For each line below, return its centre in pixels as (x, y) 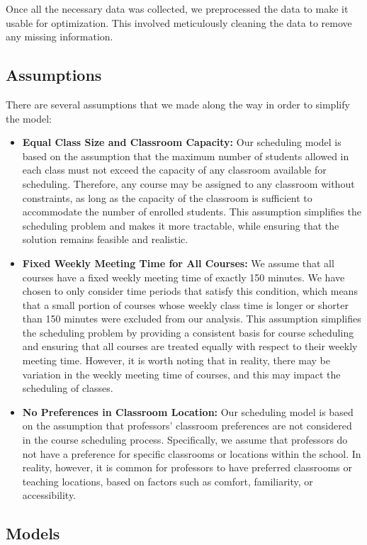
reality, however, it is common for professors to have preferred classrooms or (187, 467)
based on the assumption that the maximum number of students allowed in (186, 156)
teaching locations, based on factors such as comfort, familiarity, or (168, 481)
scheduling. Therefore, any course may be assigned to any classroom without (188, 183)
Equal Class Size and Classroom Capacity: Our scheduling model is (182, 142)
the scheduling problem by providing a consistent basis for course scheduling (188, 332)
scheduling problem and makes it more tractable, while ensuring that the (181, 225)
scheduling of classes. (68, 388)
